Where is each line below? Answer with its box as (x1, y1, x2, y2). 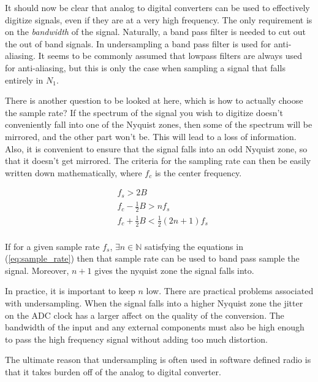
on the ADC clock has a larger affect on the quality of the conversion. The (5, 308, 284, 321)
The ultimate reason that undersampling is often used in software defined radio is (5, 353, 311, 366)
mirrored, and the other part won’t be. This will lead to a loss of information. (5, 130, 297, 142)
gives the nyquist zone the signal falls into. (94, 263, 254, 276)
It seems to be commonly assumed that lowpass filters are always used (38, 49, 302, 62)
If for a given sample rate (5, 240, 100, 252)
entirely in (5, 73, 44, 86)
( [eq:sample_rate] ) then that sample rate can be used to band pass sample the (5, 252, 300, 265)
